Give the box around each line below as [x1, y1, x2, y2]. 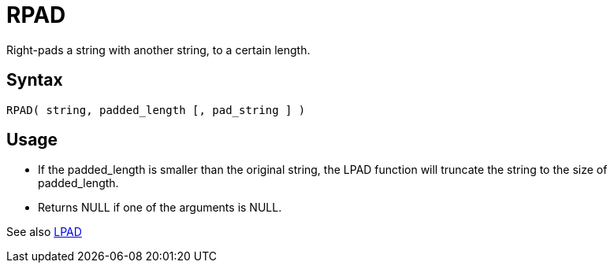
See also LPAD [6, 225, 82, 239]
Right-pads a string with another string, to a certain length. [6, 42, 311, 57]
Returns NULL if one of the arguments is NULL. [38, 201, 282, 215]
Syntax [6, 70, 63, 90]
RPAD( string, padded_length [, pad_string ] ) [6, 103, 306, 116]
